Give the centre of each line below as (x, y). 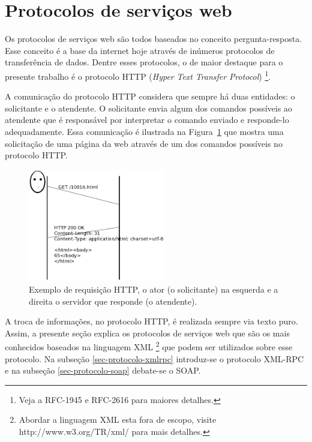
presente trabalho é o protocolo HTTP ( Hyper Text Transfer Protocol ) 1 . (138, 75)
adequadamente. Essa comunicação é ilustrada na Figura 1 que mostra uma (144, 131)
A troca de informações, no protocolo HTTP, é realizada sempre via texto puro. (151, 321)
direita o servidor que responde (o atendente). (113, 301)
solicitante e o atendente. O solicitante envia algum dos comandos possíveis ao (148, 108)
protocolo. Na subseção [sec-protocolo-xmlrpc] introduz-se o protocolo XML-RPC (154, 358)
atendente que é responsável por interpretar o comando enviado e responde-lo (147, 120)
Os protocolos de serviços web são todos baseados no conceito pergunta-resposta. (154, 39)
